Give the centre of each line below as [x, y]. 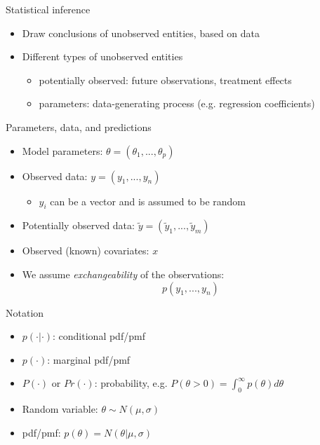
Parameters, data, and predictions [79, 126]
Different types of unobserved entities [102, 56]
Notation [25, 312]
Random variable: [60, 409]
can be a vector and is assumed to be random [148, 201]
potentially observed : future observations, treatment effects [165, 80]
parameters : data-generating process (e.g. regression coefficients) [177, 103]
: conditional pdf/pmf [99, 336]
